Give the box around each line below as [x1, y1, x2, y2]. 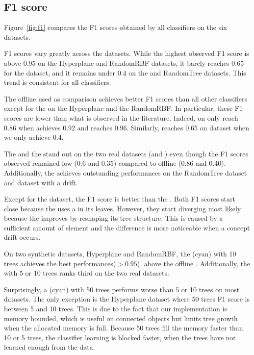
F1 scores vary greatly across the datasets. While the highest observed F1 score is [4, 48, 249, 58]
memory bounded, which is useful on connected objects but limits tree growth [4, 313, 238, 323]
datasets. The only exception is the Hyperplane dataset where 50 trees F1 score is [4, 294, 250, 304]
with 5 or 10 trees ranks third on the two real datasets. [4, 268, 169, 278]
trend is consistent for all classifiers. [4, 77, 111, 87]
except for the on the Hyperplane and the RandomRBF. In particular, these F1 [4, 103, 243, 113]
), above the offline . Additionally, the [137, 258, 251, 268]
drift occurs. [4, 232, 41, 242]
